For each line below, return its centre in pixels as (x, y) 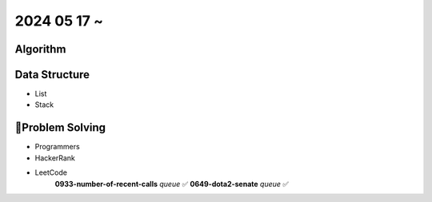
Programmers (57, 147)
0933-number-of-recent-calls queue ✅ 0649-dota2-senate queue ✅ (172, 184)
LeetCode (51, 172)
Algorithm (40, 49)
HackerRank (55, 158)
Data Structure (52, 75)
